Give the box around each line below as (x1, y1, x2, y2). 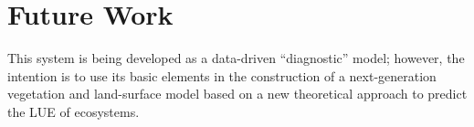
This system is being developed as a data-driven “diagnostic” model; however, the (7, 48, 465, 68)
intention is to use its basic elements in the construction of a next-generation (7, 66, 437, 85)
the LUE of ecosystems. (7, 101, 140, 121)
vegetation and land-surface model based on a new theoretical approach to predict (7, 84, 468, 103)
